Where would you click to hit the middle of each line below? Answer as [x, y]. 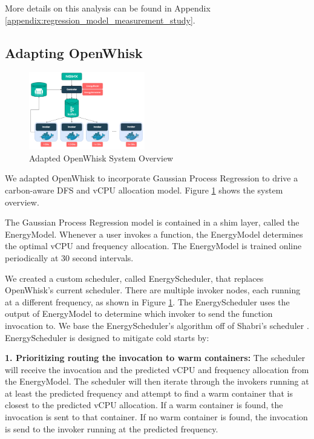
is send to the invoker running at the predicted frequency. [112, 428]
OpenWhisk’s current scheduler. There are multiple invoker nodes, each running [153, 290]
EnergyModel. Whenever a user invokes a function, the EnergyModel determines [154, 234]
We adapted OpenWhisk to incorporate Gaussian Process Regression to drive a [152, 178]
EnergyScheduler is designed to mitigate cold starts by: [107, 337]
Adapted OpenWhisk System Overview [101, 158]
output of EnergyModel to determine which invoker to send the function [139, 314]
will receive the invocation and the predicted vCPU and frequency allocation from [157, 369]
